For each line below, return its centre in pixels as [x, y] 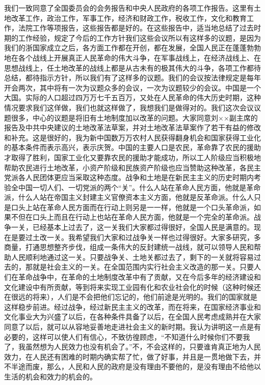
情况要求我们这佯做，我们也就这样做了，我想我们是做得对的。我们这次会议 [129, 107]
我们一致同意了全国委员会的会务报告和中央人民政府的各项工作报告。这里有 [129, 8]
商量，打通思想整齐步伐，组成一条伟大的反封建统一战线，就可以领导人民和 [129, 247]
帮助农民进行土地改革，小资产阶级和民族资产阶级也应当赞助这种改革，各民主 [132, 167]
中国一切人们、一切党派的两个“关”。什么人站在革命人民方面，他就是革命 [139, 187]
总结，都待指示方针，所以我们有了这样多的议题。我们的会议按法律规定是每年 [132, 78]
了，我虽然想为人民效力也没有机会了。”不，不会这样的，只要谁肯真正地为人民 [132, 347]
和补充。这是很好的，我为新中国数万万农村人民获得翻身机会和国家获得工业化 [132, 137]
